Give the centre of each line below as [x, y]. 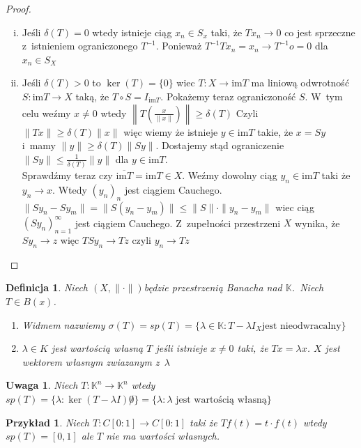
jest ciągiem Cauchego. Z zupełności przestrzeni [178, 223]
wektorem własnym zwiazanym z [91, 361]
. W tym [324, 96]
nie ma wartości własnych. [163, 436]
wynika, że [317, 223]
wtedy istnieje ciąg [132, 32]
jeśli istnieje [181, 348]
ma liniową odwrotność [300, 83]
